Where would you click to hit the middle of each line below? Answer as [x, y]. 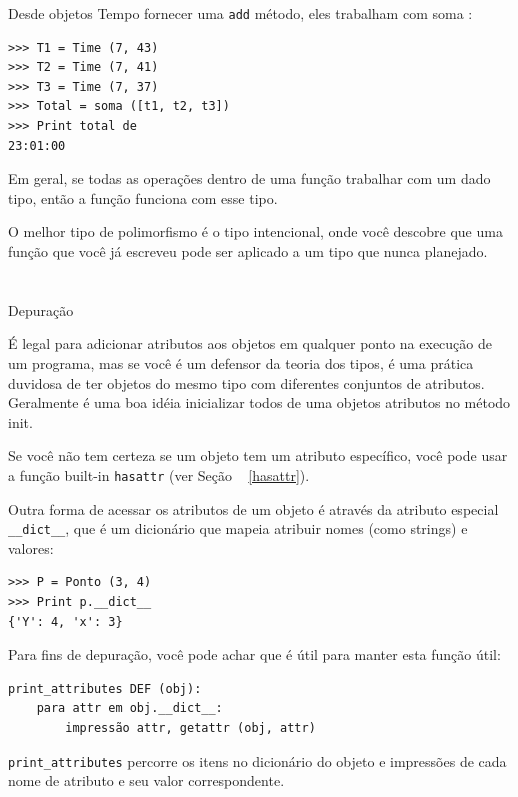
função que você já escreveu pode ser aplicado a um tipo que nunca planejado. [248, 251]
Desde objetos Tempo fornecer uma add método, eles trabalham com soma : [240, 13]
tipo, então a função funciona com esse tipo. [143, 197]
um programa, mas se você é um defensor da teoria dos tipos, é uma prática [241, 362]
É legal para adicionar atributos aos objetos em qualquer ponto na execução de [250, 343]
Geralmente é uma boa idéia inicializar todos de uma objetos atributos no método [259, 402]
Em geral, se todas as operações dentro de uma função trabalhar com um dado [249, 178]
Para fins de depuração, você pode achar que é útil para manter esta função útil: [254, 654]
